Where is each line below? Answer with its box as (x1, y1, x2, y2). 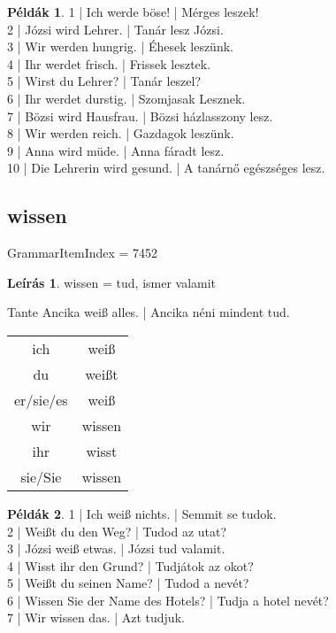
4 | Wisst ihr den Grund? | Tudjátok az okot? (7, 556, 254, 575)
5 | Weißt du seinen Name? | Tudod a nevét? (7, 574, 249, 592)
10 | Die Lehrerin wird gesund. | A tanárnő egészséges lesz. (7, 158, 325, 177)
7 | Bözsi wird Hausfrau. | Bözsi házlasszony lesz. (7, 106, 273, 125)
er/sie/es (14, 389, 68, 410)
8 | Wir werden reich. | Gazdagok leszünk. (7, 124, 234, 143)
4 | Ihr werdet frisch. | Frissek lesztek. (7, 54, 211, 73)
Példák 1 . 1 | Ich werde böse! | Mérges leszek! (7, 3, 259, 20)
